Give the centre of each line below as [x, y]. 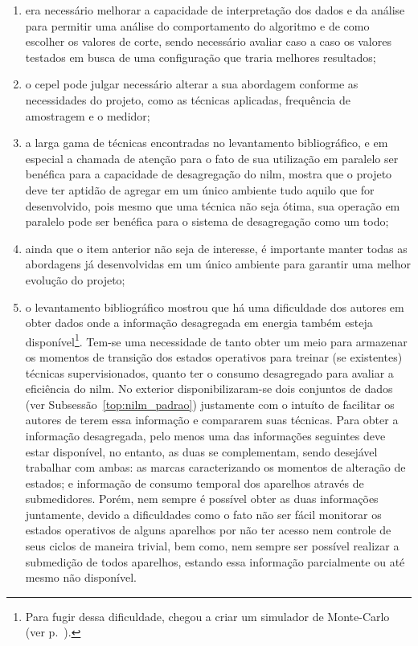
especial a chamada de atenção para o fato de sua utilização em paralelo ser [212, 158]
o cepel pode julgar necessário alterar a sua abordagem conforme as [192, 84]
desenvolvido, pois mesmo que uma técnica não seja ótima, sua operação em [213, 205]
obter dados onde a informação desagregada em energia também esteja [199, 323]
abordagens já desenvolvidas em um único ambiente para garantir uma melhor [218, 264]
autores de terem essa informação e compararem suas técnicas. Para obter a [212, 420]
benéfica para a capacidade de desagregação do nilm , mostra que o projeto [209, 174]
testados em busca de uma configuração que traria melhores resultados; [201, 57]
